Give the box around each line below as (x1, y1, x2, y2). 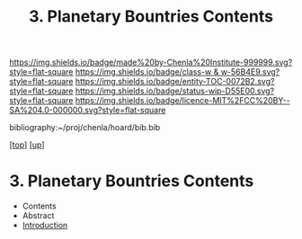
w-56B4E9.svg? (220, 66, 280, 77)
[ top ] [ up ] (9, 139, 45, 150)
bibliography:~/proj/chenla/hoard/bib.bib (9, 122, 161, 133)
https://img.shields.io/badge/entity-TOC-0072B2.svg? (75, 76, 275, 87)
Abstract (22, 210, 55, 221)
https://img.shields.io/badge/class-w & (75, 66, 219, 77)
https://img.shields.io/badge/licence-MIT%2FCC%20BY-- (75, 95, 290, 106)
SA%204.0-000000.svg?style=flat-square (9, 105, 166, 116)
